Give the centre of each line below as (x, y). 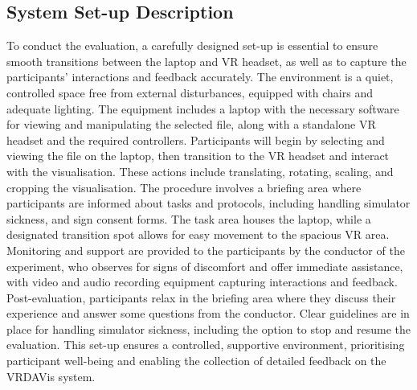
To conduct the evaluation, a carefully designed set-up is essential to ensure (192, 45)
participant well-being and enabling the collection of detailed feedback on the (196, 361)
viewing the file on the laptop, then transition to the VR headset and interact (198, 156)
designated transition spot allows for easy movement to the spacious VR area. (198, 234)
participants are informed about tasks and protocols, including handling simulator (208, 203)
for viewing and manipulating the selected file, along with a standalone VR (191, 124)
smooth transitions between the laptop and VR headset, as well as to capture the (206, 61)
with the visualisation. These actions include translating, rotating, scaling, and (200, 171)
